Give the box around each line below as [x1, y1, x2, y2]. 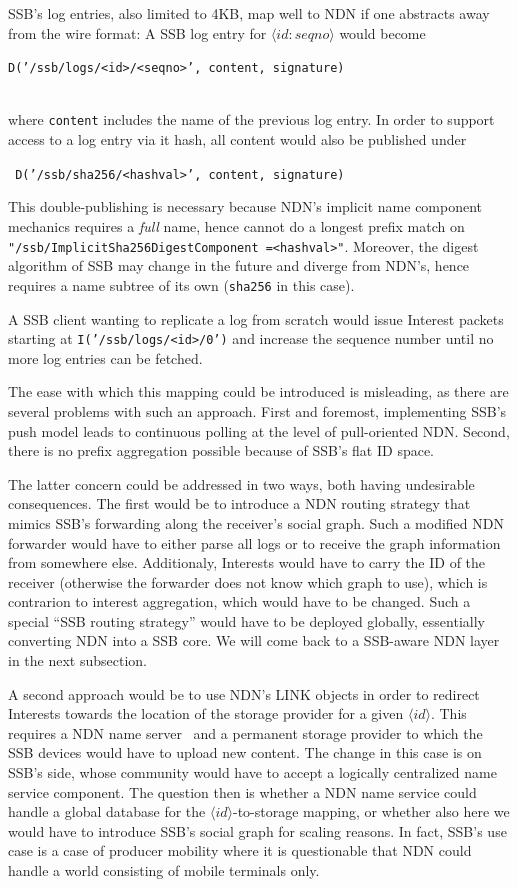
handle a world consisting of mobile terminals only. [8, 860, 320, 880]
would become [339, 22, 426, 43]
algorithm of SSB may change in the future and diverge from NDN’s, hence [8, 255, 470, 276]
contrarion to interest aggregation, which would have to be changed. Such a [8, 591, 471, 612]
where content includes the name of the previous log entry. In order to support [8, 109, 495, 130]
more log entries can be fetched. [8, 347, 203, 368]
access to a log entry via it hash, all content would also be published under [8, 129, 467, 150]
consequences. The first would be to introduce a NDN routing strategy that [8, 493, 471, 514]
